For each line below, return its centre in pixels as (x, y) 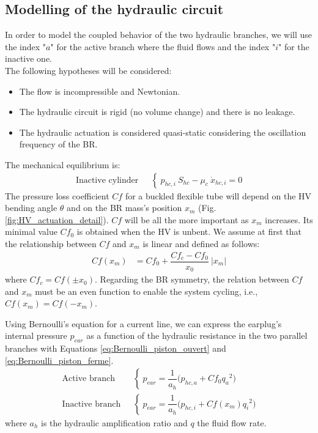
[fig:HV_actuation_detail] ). (57, 219)
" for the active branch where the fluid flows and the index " (163, 46)
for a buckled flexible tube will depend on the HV (218, 195)
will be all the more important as (187, 219)
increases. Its (289, 219)
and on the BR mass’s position (124, 208)
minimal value (31, 231)
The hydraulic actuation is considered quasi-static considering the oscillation (163, 132)
